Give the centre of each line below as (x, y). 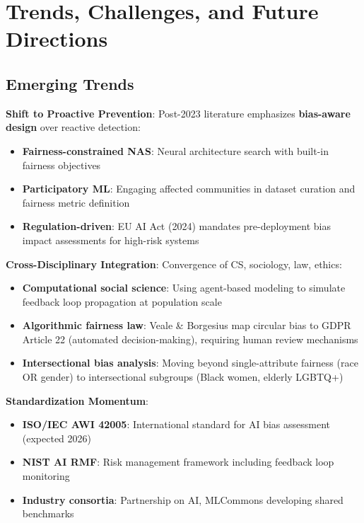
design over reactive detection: (73, 127)
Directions (57, 39)
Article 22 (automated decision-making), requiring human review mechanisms (190, 339)
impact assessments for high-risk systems (111, 240)
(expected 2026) (57, 438)
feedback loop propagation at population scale (122, 301)
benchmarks (48, 513)
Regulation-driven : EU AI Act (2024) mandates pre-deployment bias (176, 226)
